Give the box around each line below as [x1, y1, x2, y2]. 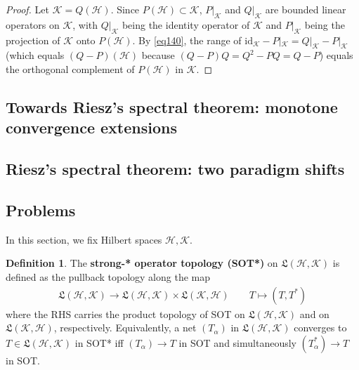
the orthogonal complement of [6, 61, 135, 76]
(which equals [6, 48, 65, 62]
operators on [6, 17, 60, 32]
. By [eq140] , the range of [132, 32, 242, 47]
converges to [294, 320, 347, 335]
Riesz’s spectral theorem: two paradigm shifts [6, 158, 345, 180]
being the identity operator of [122, 17, 250, 32]
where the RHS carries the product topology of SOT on [6, 306, 245, 321]
